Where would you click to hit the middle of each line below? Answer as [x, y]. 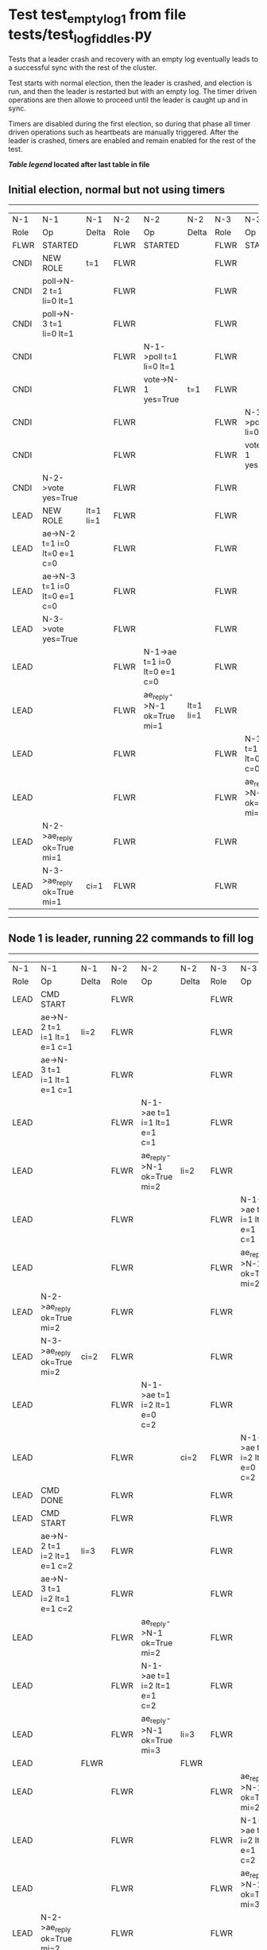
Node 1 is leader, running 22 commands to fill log [131, 939]
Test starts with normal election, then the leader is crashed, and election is [130, 83]
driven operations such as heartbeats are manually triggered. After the [124, 132]
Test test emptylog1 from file [97, 16]
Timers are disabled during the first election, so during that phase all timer [130, 124]
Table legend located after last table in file [79, 165]
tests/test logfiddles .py [80, 36]
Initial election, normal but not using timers [117, 190]
